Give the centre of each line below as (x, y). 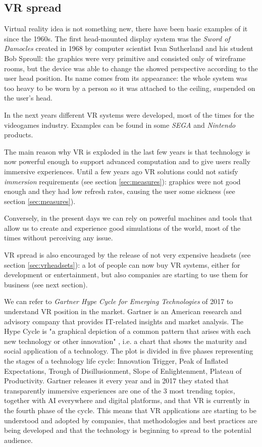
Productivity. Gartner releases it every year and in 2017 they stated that (117, 381)
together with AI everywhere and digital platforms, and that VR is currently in (127, 400)
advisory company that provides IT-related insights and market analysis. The (124, 321)
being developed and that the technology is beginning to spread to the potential (128, 430)
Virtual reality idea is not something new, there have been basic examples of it (126, 29)
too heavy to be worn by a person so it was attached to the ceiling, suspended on (130, 88)
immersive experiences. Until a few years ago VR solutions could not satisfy (121, 171)
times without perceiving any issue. (59, 238)
